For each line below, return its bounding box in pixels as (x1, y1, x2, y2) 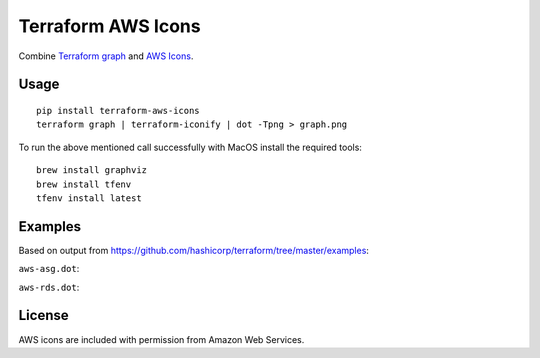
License (18, 307, 69, 324)
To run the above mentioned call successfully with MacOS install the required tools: (18, 141, 362, 153)
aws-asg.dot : (18, 263, 80, 275)
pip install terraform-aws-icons (36, 105, 200, 116)
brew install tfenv (36, 178, 132, 190)
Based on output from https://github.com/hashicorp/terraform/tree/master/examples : (18, 244, 370, 256)
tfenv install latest (36, 192, 142, 204)
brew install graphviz (36, 165, 148, 176)
